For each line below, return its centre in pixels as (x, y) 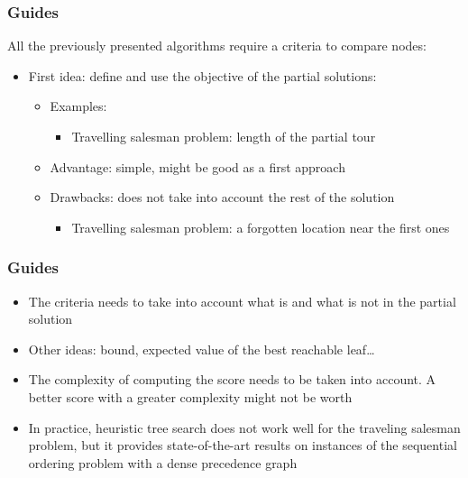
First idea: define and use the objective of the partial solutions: (202, 75)
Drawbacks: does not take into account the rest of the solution (222, 197)
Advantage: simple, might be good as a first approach (197, 166)
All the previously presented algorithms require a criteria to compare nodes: (217, 46)
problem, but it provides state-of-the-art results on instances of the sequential (243, 445)
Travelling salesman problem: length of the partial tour (224, 136)
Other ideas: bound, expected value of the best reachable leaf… (202, 349)
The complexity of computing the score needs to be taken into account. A (232, 379)
